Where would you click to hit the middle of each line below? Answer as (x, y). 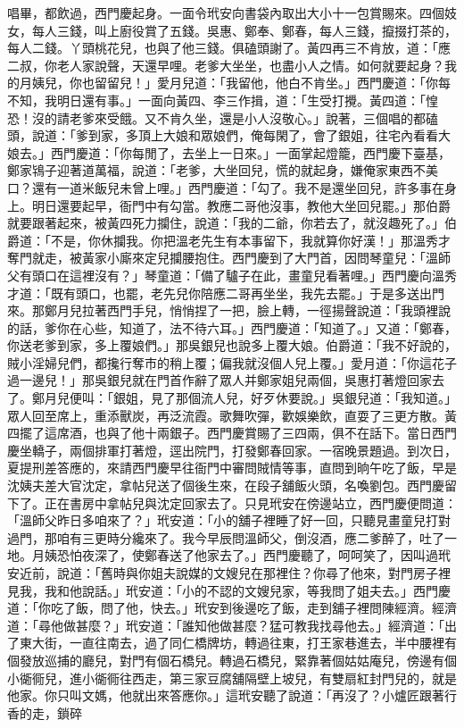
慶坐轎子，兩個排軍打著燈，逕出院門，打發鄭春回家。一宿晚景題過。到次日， (232, 450)
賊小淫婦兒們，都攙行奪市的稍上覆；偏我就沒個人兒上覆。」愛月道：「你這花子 (232, 362)
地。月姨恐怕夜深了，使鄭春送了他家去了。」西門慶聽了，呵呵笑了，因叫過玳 (229, 555)
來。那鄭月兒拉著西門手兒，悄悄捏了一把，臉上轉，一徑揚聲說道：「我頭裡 (223, 310)
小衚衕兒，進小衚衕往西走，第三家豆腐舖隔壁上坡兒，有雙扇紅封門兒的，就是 (232, 678)
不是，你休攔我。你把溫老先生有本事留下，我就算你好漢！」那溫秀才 (250, 240)
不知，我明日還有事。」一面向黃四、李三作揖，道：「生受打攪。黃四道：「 (216, 100)
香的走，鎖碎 (45, 712)
